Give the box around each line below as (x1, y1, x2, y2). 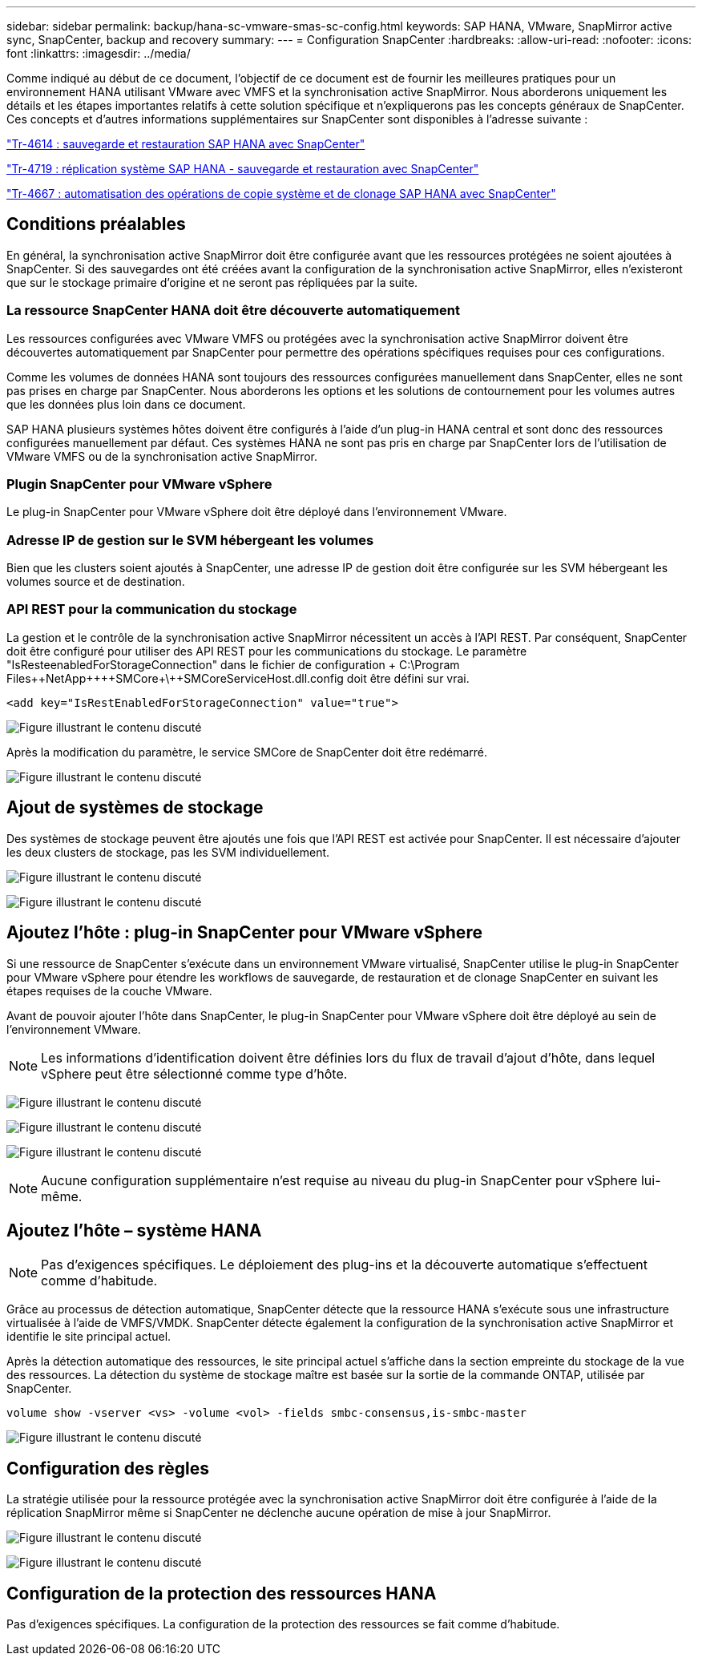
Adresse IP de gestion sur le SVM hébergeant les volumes (6, 531, 374, 548)
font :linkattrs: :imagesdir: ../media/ (6, 46, 191, 60)
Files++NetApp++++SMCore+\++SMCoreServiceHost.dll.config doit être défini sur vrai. (6, 671, 470, 685)
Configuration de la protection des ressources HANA (6, 1583, 437, 1604)
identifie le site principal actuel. (6, 1329, 171, 1344)
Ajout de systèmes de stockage (6, 797, 264, 818)
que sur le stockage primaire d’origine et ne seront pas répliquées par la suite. (6, 275, 418, 289)
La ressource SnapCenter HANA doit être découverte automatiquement (6, 302, 460, 319)
